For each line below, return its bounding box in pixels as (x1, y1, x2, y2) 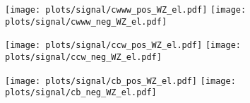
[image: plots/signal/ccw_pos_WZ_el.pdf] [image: (5, 40, 241, 51)
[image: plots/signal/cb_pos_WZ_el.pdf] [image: (5, 75, 236, 86)
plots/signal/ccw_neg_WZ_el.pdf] (5, 51, 162, 62)
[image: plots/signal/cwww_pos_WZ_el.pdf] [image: (5, 5, 246, 15)
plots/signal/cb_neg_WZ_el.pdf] (5, 87, 157, 98)
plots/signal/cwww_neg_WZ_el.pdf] (5, 16, 167, 27)
